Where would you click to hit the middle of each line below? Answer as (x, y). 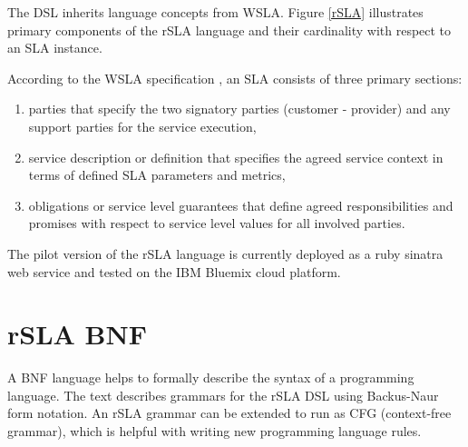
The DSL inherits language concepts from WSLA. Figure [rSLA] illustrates (215, 12)
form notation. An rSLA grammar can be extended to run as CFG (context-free (229, 413)
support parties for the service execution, (142, 126)
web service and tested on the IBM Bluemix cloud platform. (174, 271)
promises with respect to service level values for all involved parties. (217, 223)
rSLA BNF (77, 334)
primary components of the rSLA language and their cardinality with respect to (229, 30)
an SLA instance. (55, 48)
